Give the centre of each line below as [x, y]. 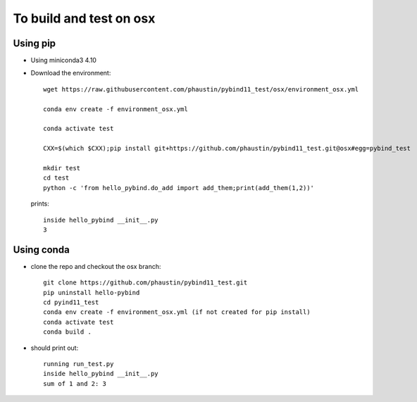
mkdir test [62, 168]
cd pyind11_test [71, 302]
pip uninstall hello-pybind [92, 293]
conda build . [67, 332]
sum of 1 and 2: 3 [75, 383]
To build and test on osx [84, 18]
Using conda [41, 250]
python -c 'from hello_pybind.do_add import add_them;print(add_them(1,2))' [179, 188]
